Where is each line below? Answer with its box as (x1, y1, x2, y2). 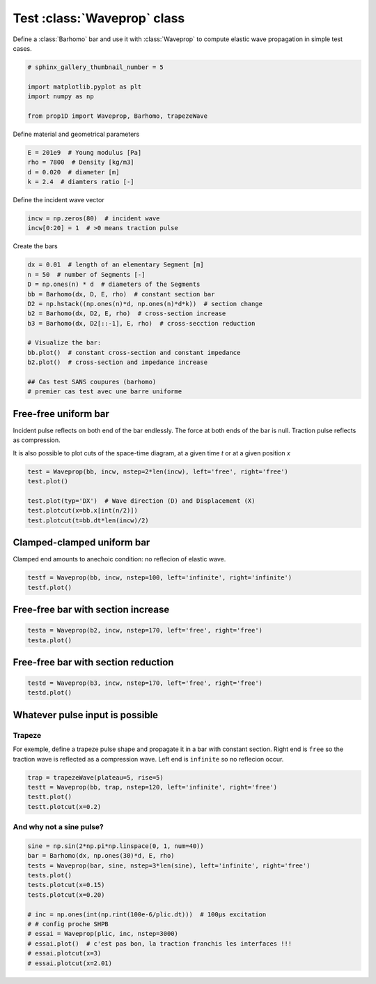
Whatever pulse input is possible (13, 709, 159, 721)
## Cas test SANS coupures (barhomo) (27, 378, 157, 386)
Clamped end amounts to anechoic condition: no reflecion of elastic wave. (13, 555, 226, 563)
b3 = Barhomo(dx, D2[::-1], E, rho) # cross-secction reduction (27, 319, 256, 327)
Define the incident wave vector (13, 196, 104, 204)
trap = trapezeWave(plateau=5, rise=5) (27, 773, 164, 781)
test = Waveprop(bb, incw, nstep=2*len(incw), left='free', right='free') (27, 467, 289, 476)
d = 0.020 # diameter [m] (27, 168, 120, 176)
